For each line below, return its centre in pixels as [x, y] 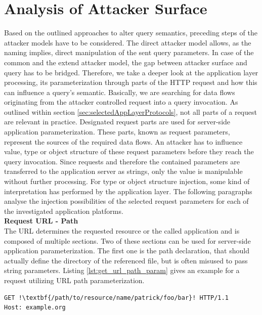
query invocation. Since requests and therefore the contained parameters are [122, 161]
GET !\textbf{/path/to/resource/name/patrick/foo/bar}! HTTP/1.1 [116, 298]
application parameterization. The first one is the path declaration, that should [127, 251]
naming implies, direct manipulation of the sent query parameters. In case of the [129, 52]
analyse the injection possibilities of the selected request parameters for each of [126, 201]
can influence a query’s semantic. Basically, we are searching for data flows [120, 92]
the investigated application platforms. [64, 211]
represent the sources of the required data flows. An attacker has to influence [123, 141]
